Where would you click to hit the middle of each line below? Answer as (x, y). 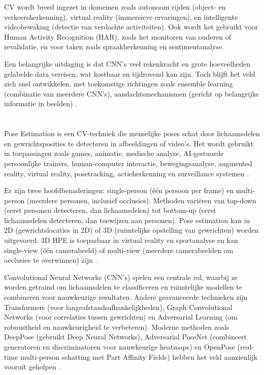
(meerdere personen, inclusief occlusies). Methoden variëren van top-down (141, 200)
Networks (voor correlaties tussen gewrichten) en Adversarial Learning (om (121, 317)
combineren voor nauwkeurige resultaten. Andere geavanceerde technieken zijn (126, 297)
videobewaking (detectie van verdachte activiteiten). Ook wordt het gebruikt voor (131, 27)
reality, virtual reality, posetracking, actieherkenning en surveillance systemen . (127, 173)
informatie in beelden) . (41, 103)
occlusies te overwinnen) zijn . (51, 260)
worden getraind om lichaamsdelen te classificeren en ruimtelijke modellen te (123, 287)
